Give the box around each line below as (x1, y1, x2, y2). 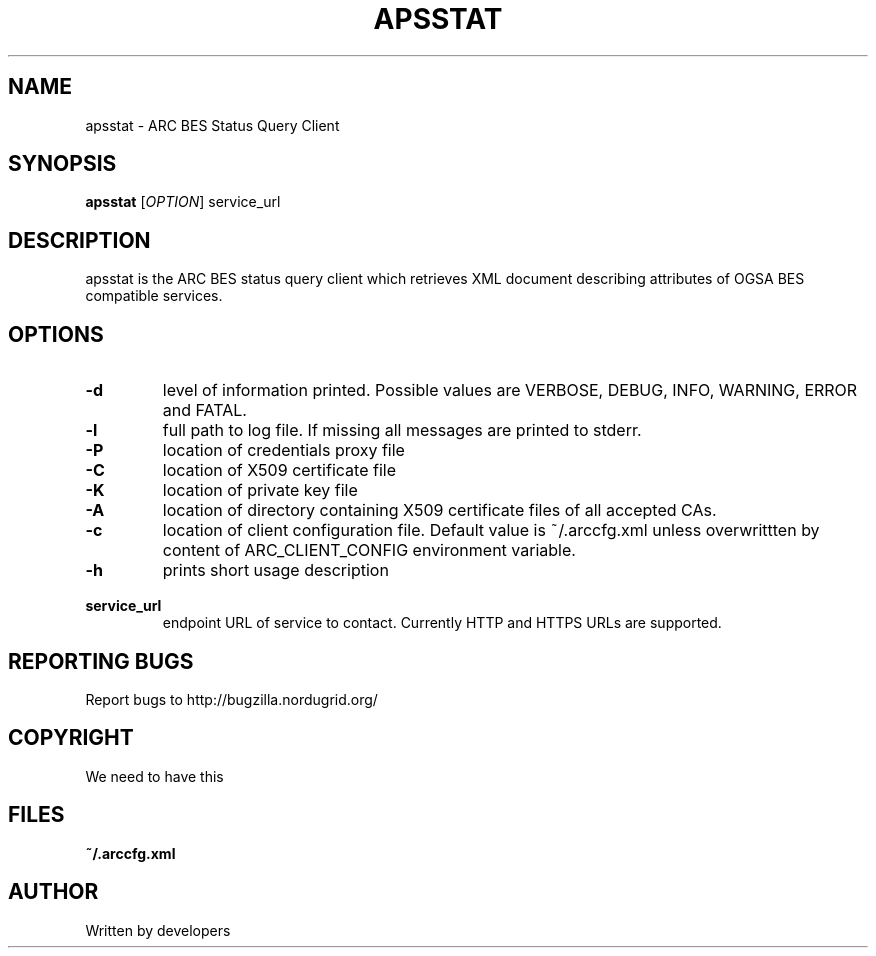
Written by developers (85, 921, 231, 939)
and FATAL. (162, 400, 247, 421)
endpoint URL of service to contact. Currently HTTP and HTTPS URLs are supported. (162, 614, 722, 632)
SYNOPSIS (8, 151, 117, 177)
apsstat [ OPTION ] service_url (85, 193, 281, 211)
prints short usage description (162, 560, 389, 581)
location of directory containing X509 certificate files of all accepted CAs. (162, 500, 717, 521)
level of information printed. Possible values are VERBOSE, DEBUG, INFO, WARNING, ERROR (162, 380, 858, 401)
